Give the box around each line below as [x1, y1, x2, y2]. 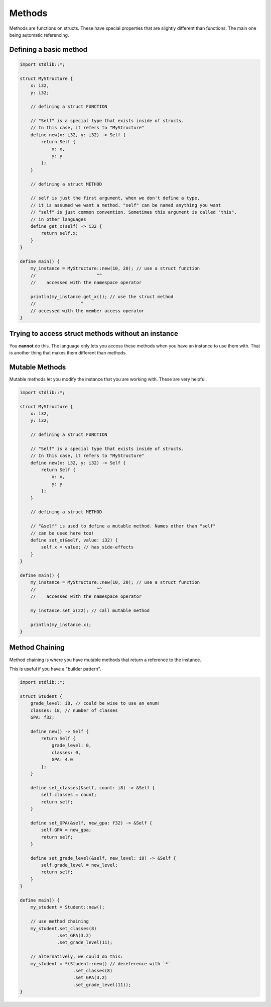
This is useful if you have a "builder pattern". [9, 666, 101, 672]
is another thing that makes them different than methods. [9, 349, 127, 355]
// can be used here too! [30, 530, 94, 536]
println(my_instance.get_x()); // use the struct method [30, 294, 174, 299]
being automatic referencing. [9, 32, 69, 38]
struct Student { [20, 693, 63, 699]
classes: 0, [51, 750, 81, 755]
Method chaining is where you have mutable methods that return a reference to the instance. [9, 657, 202, 663]
